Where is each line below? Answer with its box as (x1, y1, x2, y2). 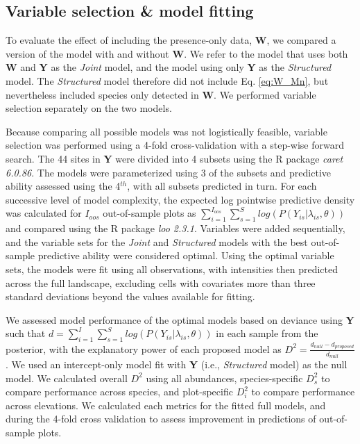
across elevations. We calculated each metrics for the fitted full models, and (6, 397, 326, 412)
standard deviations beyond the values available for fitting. (6, 289, 255, 304)
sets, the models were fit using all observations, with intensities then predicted (6, 261, 338, 276)
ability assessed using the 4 (6, 179, 121, 193)
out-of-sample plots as (103, 206, 196, 220)
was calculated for (6, 206, 82, 220)
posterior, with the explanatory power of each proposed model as (6, 341, 282, 356)
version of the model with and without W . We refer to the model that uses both (6, 46, 348, 60)
